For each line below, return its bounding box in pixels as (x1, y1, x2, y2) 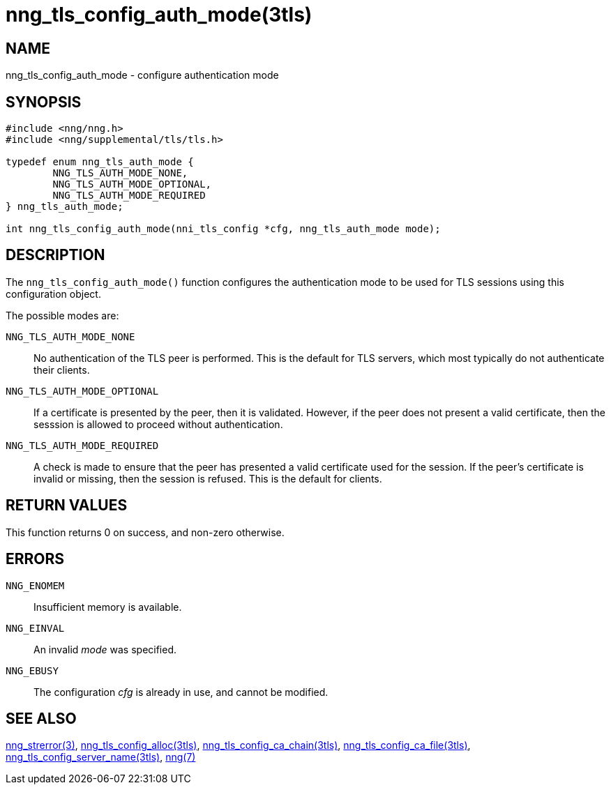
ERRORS (6, 550, 65, 568)
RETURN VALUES (6, 496, 128, 515)
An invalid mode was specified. (33, 643, 177, 655)
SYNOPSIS (6, 93, 82, 111)
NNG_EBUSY (6, 664, 59, 676)
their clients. (33, 363, 90, 376)
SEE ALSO (6, 709, 77, 727)
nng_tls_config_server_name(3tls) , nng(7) (6, 751, 196, 764)
